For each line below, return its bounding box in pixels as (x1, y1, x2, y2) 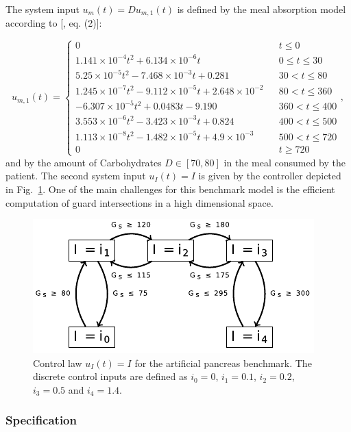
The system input (5, 2, 80, 16)
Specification (5, 411, 77, 429)
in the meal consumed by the (223, 155, 346, 169)
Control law (33, 355, 82, 370)
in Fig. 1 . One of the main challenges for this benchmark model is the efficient (5, 181, 335, 196)
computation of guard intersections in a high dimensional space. (5, 195, 274, 209)
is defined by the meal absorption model (177, 2, 346, 16)
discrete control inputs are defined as (33, 369, 188, 383)
